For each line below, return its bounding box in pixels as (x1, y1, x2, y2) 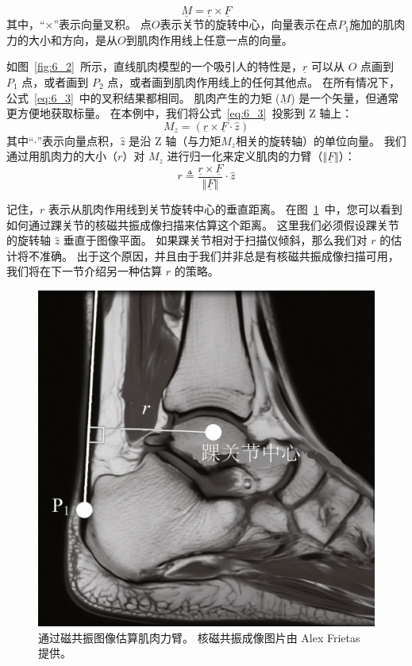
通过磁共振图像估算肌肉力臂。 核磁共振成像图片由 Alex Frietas (38, 629, 360, 645)
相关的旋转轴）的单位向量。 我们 (236, 132, 406, 148)
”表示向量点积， (37, 132, 121, 148)
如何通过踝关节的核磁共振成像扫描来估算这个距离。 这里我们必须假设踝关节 (6, 216, 399, 233)
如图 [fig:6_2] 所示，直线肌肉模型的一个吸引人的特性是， (6, 58, 302, 75)
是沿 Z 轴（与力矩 (129, 132, 221, 148)
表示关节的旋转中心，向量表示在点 (160, 16, 338, 33)
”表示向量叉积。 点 (53, 16, 152, 33)
